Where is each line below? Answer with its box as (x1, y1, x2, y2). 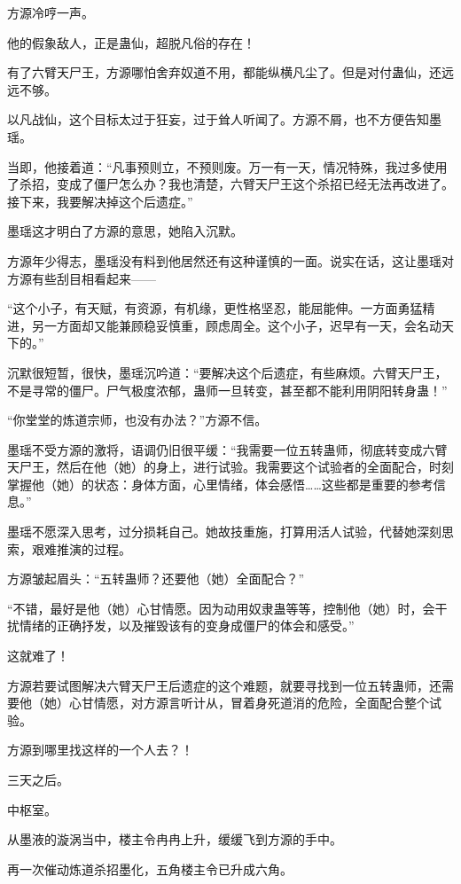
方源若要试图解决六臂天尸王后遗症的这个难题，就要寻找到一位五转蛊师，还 (7, 676, 441, 694)
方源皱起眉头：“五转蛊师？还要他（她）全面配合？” (7, 569, 305, 588)
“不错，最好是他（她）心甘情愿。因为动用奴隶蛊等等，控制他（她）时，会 (7, 598, 435, 617)
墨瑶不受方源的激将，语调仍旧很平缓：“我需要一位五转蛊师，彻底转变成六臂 (7, 440, 448, 458)
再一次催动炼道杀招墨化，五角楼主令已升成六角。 (7, 859, 293, 878)
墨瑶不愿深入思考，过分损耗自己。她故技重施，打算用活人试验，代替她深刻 (7, 522, 441, 541)
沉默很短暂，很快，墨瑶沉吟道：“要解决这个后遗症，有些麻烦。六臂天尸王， (7, 363, 448, 381)
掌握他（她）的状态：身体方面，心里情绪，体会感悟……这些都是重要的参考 (7, 474, 434, 493)
